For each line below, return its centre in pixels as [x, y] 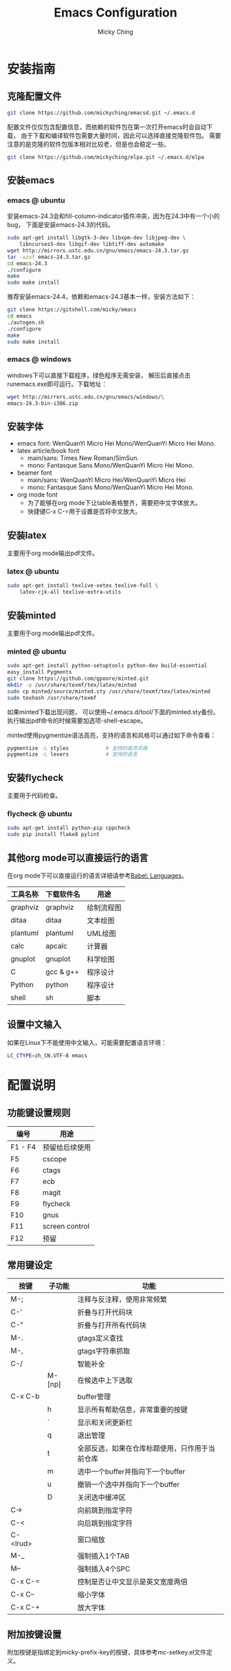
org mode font [37, 495]
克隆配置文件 [34, 97]
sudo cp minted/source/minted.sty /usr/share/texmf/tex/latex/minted [109, 691]
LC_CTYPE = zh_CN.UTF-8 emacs [47, 1055]
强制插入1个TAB [103, 1556]
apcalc [56, 946]
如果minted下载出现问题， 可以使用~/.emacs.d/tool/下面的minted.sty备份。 [113, 712]
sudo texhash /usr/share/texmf [52, 698]
